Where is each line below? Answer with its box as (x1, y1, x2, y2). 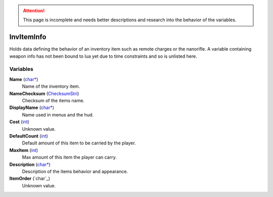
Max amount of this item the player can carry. (22, 154, 117, 161)
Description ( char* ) (9, 161, 51, 167)
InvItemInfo (9, 33, 47, 42)
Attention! (23, 8, 45, 14)
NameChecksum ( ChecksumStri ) (9, 90, 79, 96)
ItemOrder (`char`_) (9, 175, 51, 182)
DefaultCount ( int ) (9, 133, 48, 139)
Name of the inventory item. (22, 84, 80, 90)
